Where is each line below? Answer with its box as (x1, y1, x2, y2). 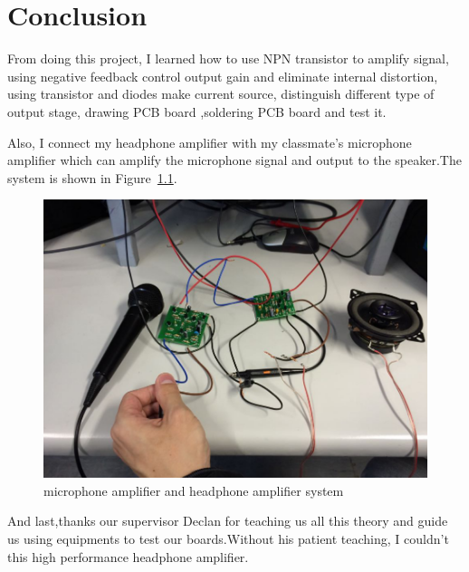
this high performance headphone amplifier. (7, 547, 249, 566)
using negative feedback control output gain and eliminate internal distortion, (7, 66, 438, 85)
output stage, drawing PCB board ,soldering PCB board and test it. (7, 102, 387, 121)
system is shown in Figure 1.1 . (7, 168, 177, 187)
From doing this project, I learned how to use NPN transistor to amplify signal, (7, 49, 449, 68)
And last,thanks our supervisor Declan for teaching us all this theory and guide (7, 511, 448, 530)
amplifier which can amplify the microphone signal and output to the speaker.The (7, 150, 462, 170)
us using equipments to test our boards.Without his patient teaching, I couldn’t (7, 528, 449, 548)
